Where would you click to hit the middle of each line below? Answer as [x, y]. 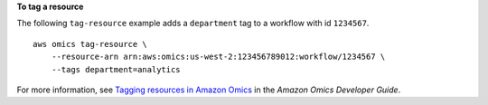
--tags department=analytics [116, 69]
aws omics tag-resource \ [90, 44]
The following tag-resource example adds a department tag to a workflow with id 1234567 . [193, 24]
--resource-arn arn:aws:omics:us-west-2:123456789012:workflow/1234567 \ [218, 57]
